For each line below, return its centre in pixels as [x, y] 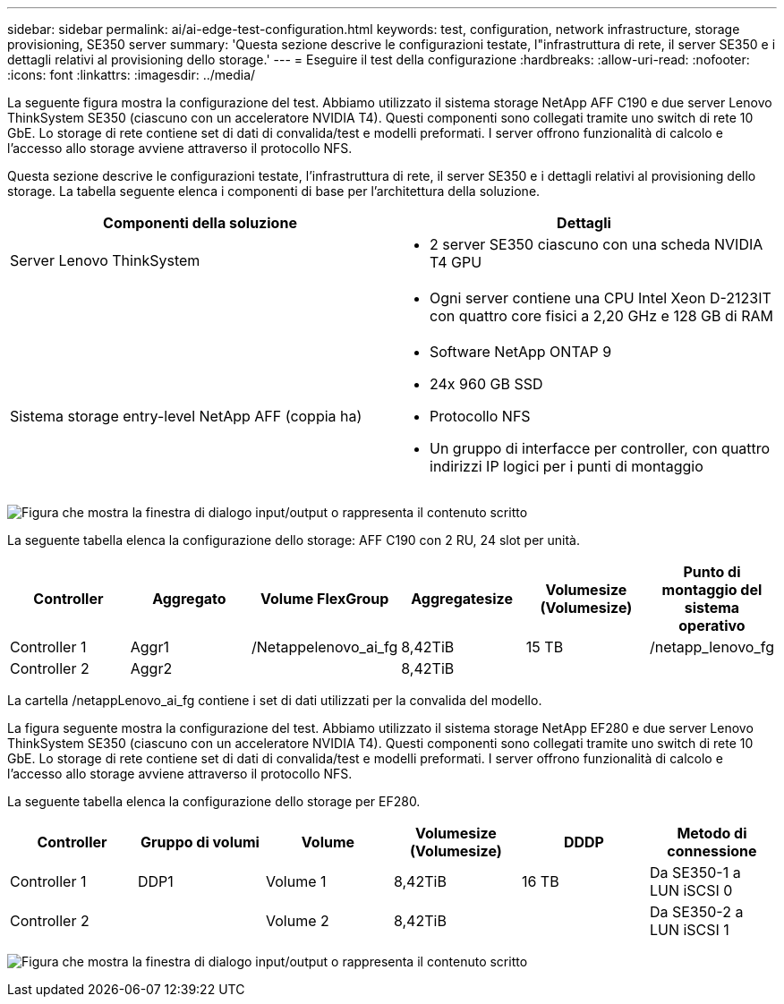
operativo [712, 625]
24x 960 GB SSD [486, 384]
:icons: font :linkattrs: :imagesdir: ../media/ [132, 75]
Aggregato [189, 599]
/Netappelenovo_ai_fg [325, 647]
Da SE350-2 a [696, 912]
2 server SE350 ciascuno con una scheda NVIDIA [597, 244]
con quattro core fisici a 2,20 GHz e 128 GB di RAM [601, 316]
